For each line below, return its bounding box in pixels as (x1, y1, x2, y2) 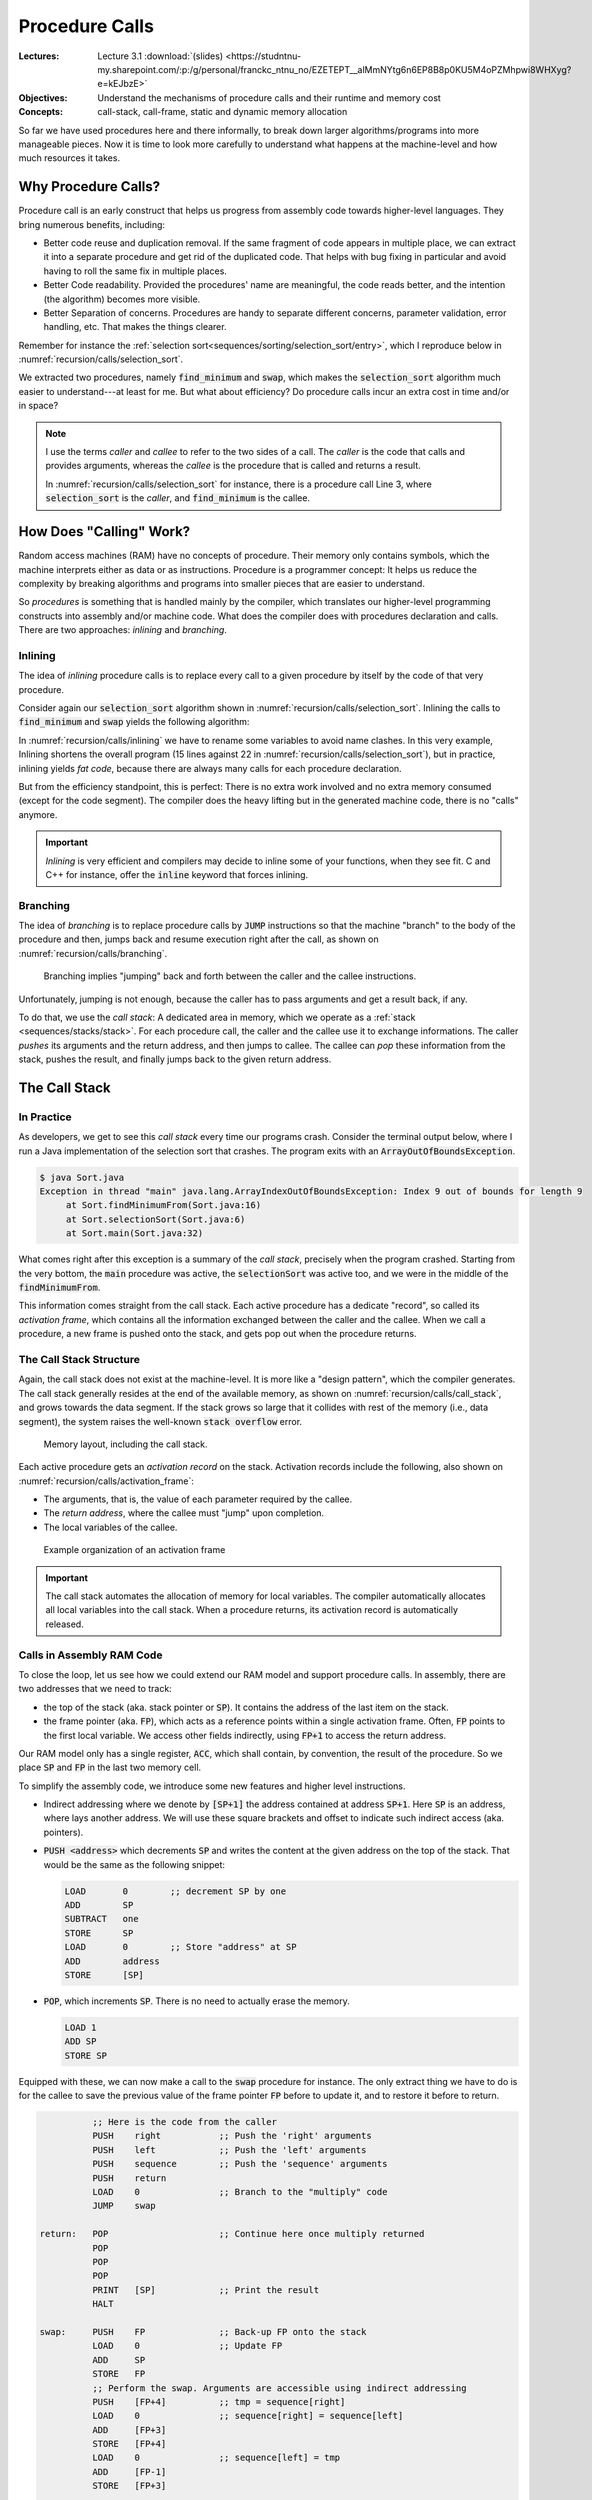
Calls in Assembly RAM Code (18, 1648, 163, 1662)
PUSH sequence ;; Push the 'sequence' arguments (91, 2158, 388, 2170)
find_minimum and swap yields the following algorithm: (18, 716, 250, 728)
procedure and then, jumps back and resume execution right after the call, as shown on (18, 933, 379, 945)
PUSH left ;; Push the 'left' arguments (91, 2144, 367, 2155)
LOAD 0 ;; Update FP (91, 2340, 283, 2352)
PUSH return (91, 2172, 167, 2184)
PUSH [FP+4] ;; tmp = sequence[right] (91, 2396, 346, 2407)
